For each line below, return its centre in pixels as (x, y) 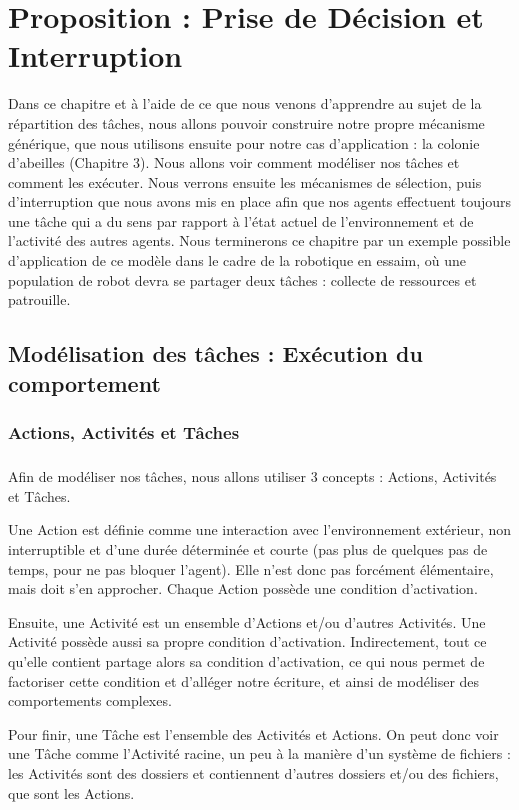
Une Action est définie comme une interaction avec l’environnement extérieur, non (260, 529)
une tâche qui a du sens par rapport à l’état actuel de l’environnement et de (241, 220)
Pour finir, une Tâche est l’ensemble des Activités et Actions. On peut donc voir (253, 733)
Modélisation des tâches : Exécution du (215, 353)
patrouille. (39, 299)
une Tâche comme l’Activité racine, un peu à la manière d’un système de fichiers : (259, 753)
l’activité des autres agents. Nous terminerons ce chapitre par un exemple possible (259, 240)
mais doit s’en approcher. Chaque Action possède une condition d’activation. (243, 588)
